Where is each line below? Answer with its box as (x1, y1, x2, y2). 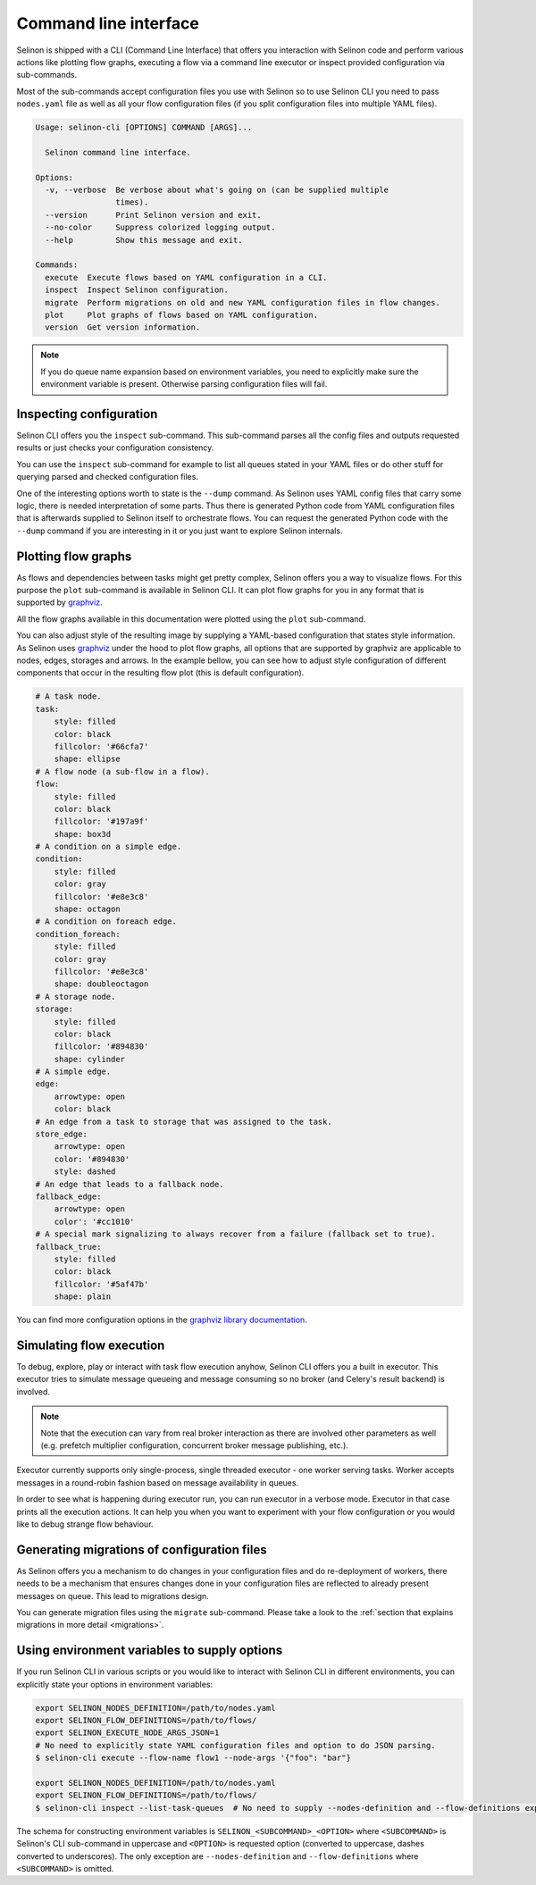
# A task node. (35, 691, 102, 701)
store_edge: (35, 1129, 88, 1139)
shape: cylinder (54, 1054, 125, 1064)
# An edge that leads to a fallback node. (35, 1179, 224, 1189)
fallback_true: (35, 1242, 102, 1252)
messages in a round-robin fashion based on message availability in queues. (16, 1477, 299, 1487)
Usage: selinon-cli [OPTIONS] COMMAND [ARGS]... (35, 122, 253, 133)
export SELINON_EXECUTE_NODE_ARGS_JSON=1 (35, 1728, 220, 1738)
